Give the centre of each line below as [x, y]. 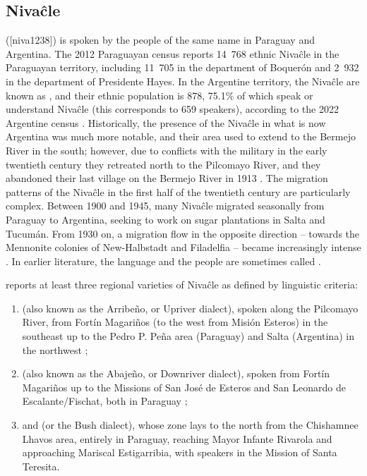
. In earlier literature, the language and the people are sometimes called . [163, 261]
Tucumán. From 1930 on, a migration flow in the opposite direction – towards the [183, 233]
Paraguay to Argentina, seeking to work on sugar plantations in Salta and [166, 219]
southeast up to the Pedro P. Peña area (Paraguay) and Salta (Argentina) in [188, 336]
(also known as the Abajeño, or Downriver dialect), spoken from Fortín [176, 373]
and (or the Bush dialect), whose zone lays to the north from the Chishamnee [190, 425]
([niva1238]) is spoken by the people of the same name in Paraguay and [160, 40]
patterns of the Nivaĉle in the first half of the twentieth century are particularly [178, 191]
